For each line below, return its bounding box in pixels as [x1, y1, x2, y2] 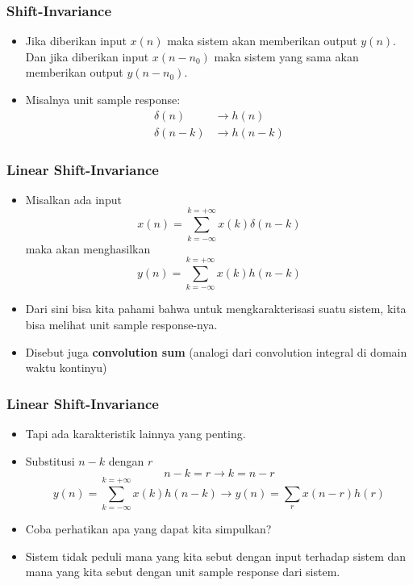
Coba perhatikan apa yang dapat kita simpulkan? [25, 520, 272, 537]
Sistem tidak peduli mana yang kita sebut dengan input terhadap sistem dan [25, 547, 407, 564]
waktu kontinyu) [25, 359, 107, 376]
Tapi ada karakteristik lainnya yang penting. [25, 424, 246, 441]
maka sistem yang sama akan [214, 48, 359, 65]
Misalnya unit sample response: [25, 91, 181, 107]
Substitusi [25, 452, 75, 469]
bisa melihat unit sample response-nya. [25, 315, 218, 332]
